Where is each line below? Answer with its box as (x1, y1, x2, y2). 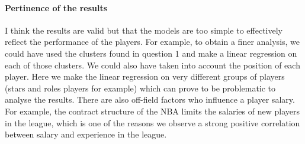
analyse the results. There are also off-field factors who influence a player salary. (5, 93, 295, 106)
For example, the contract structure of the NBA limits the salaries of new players (5, 104, 300, 117)
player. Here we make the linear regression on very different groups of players (5, 70, 285, 83)
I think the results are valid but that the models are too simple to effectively (5, 24, 282, 36)
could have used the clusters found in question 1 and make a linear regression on (5, 47, 297, 59)
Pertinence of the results (5, 1, 108, 14)
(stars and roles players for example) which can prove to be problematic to (5, 81, 276, 94)
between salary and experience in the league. (5, 128, 167, 140)
